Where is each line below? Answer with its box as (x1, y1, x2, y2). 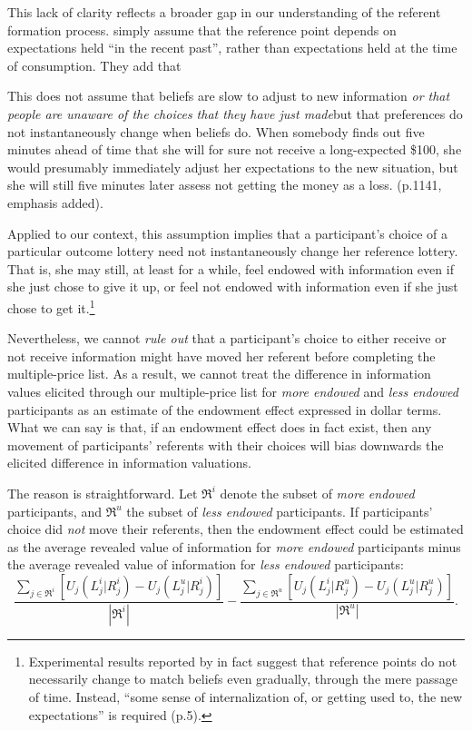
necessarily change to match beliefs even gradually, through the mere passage (28, 669, 458, 688)
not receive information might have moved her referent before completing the (7, 346, 436, 365)
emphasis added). (7, 193, 103, 212)
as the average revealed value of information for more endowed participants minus (7, 537, 461, 556)
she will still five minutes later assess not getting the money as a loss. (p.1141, (7, 175, 442, 194)
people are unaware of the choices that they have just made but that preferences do (7, 104, 463, 123)
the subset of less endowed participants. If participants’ (126, 501, 433, 520)
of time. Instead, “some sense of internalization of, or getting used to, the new (28, 687, 462, 706)
